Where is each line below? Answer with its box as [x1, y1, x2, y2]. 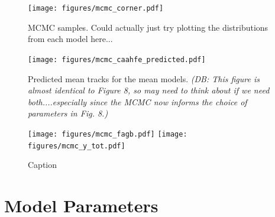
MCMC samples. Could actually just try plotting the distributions [28, 21, 268, 33]
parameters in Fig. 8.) [28, 107, 108, 119]
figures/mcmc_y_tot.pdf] [28, 141, 125, 150]
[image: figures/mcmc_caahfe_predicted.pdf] [28, 55, 206, 64]
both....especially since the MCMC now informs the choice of [28, 95, 247, 108]
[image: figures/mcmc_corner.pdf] [28, 4, 164, 12]
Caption [28, 158, 57, 171]
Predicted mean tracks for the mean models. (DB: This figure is [28, 72, 260, 85]
